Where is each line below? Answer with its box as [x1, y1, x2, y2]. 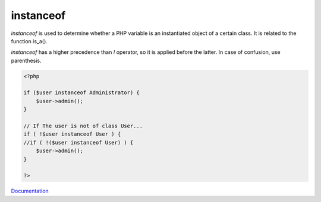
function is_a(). [11, 37, 48, 44]
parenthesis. [11, 57, 42, 64]
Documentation [11, 187, 49, 195]
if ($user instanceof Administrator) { [23, 89, 140, 96]
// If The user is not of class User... [23, 123, 143, 130]
